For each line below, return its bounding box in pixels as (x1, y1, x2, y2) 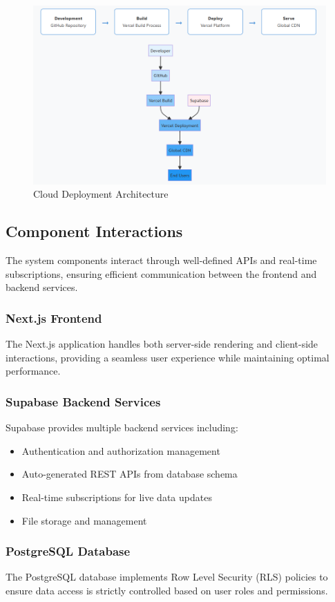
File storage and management (21, 513, 147, 527)
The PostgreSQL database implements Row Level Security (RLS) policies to (6, 570, 328, 584)
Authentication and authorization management (21, 443, 220, 458)
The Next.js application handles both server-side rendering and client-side (6, 337, 318, 351)
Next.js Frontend (6, 309, 102, 326)
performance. (6, 364, 61, 378)
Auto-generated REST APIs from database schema (21, 467, 238, 481)
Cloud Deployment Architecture (33, 187, 169, 201)
